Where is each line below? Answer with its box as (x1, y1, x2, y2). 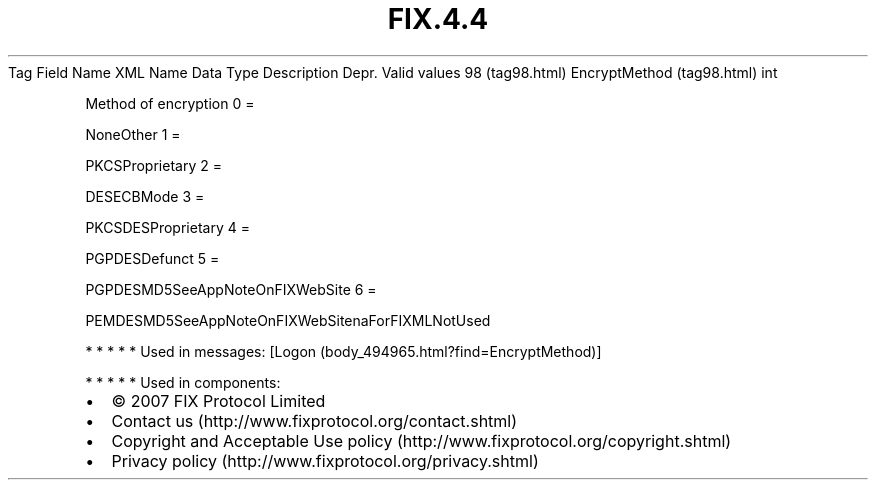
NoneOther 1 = (85, 125, 181, 143)
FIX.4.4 (387, 2, 489, 36)
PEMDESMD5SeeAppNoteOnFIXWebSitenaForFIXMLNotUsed (85, 311, 491, 329)
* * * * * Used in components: (85, 373, 281, 391)
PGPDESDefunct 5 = (85, 249, 220, 267)
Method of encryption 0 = (85, 94, 255, 112)
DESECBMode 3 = (85, 187, 205, 205)
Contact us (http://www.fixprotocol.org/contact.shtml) (111, 410, 518, 431)
